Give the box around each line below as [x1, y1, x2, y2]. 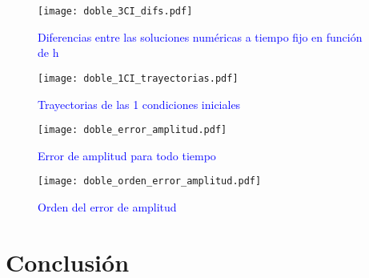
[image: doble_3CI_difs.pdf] [38, 6, 193, 17]
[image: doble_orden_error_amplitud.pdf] [38, 175, 262, 187]
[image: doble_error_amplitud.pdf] [38, 124, 227, 136]
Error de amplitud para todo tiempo [38, 147, 216, 163]
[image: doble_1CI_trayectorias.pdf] [38, 72, 239, 84]
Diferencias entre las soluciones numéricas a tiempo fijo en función [38, 28, 363, 45]
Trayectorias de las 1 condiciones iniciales [38, 95, 241, 112]
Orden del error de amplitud [38, 199, 177, 215]
